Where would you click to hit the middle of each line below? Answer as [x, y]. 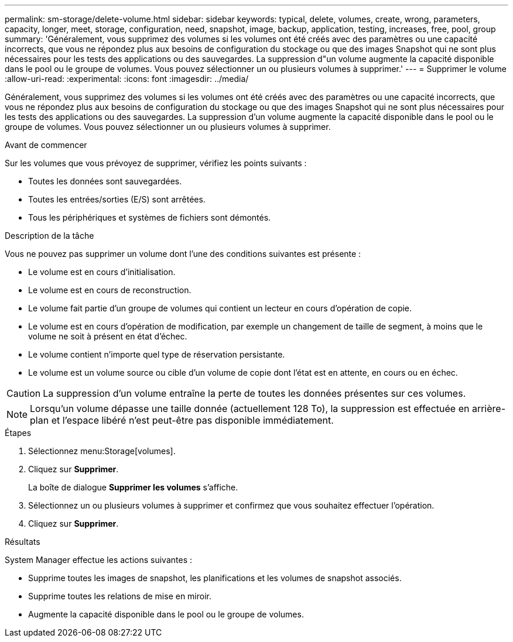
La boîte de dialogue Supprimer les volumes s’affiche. [133, 487]
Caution [24, 393]
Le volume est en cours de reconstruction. [110, 290]
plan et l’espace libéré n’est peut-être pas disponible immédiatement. [182, 420]
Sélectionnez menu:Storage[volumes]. [102, 451]
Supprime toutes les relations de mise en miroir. [120, 596]
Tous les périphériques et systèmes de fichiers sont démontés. [150, 217]
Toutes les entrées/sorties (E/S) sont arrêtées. [117, 199]
